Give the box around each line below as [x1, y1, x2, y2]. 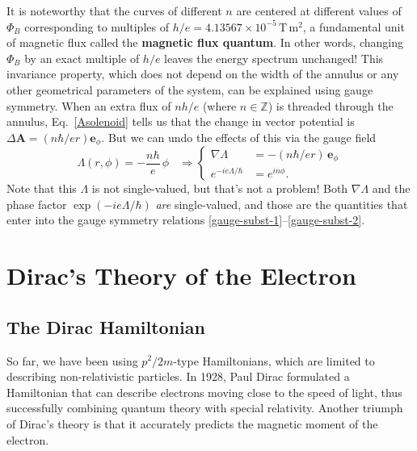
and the [372, 180, 411, 197]
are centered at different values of [236, 2, 402, 19]
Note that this [6, 180, 77, 197]
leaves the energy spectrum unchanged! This [164, 49, 384, 66]
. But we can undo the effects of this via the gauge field [101, 128, 377, 145]
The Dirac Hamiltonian [6, 314, 205, 339]
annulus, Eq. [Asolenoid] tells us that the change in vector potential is [6, 113, 355, 130]
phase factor [6, 195, 67, 212]
